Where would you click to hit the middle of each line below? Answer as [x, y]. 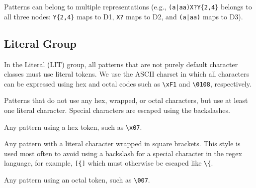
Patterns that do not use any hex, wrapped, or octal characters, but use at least [126, 100]
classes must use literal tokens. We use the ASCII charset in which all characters [127, 74]
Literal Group [40, 43]
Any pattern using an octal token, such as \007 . [77, 180]
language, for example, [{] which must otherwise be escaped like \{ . [109, 163]
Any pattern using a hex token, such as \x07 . [73, 127]
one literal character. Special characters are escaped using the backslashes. [117, 110]
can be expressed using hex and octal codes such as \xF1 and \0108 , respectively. [128, 83]
